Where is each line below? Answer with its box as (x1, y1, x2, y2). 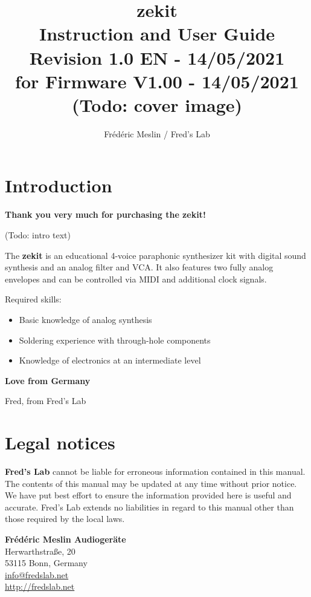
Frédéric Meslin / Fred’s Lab (104, 127, 210, 140)
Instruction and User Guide (39, 21, 275, 46)
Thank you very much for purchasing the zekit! (5, 208, 206, 221)
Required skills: (5, 293, 62, 305)
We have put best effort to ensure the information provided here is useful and (5, 489, 292, 501)
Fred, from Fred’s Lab (5, 394, 86, 407)
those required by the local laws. (5, 512, 125, 525)
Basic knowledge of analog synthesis (19, 313, 152, 325)
